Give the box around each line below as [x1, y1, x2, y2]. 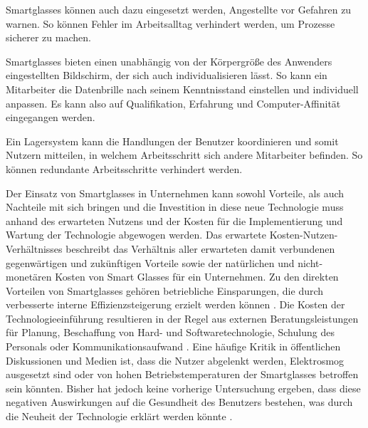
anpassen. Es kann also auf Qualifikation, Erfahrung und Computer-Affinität [6, 95, 341, 110]
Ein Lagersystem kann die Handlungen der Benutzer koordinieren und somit [6, 133, 339, 148]
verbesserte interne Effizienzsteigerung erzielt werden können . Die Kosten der [6, 297, 345, 312]
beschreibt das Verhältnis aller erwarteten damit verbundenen [65, 241, 335, 256]
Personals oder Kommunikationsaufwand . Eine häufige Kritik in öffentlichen [6, 339, 341, 354]
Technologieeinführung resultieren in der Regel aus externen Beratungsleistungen [6, 310, 359, 325]
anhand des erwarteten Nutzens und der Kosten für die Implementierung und [6, 213, 343, 228]
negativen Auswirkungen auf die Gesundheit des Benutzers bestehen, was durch [6, 395, 353, 409]
